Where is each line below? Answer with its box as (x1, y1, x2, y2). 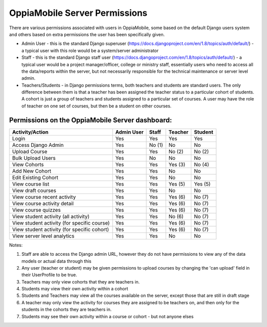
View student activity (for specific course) (12, 219, 110, 226)
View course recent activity (12, 193, 76, 200)
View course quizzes (12, 206, 61, 213)
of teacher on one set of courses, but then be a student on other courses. (21, 103, 172, 109)
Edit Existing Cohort (12, 174, 59, 181)
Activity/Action (12, 129, 49, 136)
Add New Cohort (12, 167, 51, 174)
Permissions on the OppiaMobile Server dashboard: (9, 116, 173, 124)
